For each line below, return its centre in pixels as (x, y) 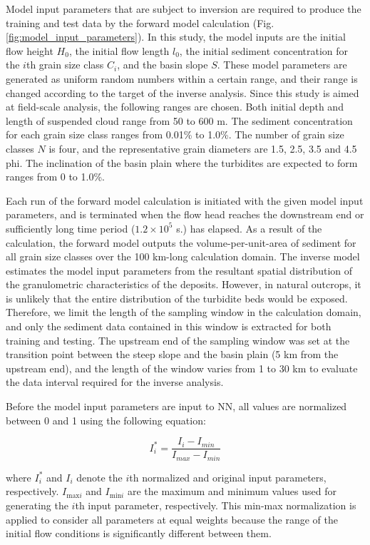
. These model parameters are (282, 65)
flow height (30, 50)
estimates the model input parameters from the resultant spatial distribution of (179, 270)
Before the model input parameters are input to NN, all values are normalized (176, 406)
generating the (37, 505)
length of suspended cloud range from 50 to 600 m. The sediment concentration (179, 120)
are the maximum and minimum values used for (232, 491)
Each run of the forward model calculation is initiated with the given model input (185, 200)
